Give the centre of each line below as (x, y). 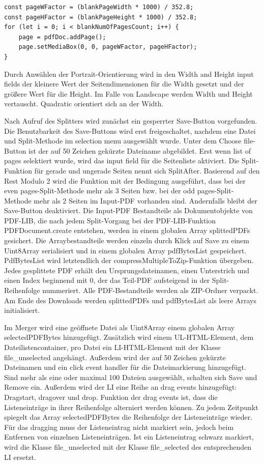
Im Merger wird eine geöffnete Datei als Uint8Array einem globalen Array (120, 327)
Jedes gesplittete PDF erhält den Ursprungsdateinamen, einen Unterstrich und (127, 270)
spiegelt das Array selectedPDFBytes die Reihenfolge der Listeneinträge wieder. (128, 417)
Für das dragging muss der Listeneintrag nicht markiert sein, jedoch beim (119, 427)
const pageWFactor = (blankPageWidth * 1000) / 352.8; (99, 7)
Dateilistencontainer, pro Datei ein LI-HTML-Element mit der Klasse (112, 347)
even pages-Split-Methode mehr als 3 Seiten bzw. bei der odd (100, 191)
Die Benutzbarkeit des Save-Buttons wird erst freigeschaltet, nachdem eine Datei (130, 130)
